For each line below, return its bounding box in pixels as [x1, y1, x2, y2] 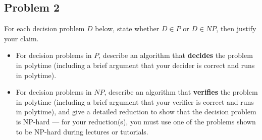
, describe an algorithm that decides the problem [98, 50, 253, 60]
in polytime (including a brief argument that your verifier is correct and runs [16, 96, 254, 107]
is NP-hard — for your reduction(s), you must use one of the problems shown [16, 116, 256, 126]
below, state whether [95, 23, 160, 34]
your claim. [4, 33, 39, 43]
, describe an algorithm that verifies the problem [104, 87, 258, 97]
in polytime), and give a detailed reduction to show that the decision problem [16, 106, 256, 117]
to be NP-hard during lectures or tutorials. [16, 126, 148, 136]
